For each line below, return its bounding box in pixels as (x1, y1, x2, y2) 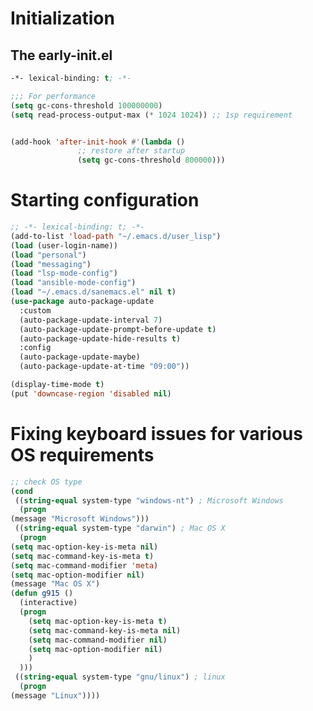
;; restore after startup (77, 146, 186, 156)
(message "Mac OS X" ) (10, 579, 101, 589)
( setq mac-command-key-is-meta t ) (10, 551, 155, 561)
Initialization (10, 7, 115, 30)
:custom (19, 305, 52, 316)
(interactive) (19, 598, 78, 608)
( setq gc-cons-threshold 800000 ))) (77, 155, 226, 166)
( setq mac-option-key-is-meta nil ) (10, 542, 159, 552)
